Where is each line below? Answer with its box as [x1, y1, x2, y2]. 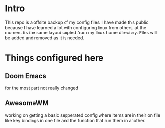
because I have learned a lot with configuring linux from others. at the [5, 24, 147, 30]
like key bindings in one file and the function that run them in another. [5, 117, 146, 123]
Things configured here [5, 52, 104, 64]
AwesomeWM [5, 99, 49, 107]
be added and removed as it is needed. [5, 35, 85, 41]
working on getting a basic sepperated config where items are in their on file [5, 112, 161, 118]
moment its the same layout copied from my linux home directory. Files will [5, 30, 157, 35]
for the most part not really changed [5, 85, 79, 91]
